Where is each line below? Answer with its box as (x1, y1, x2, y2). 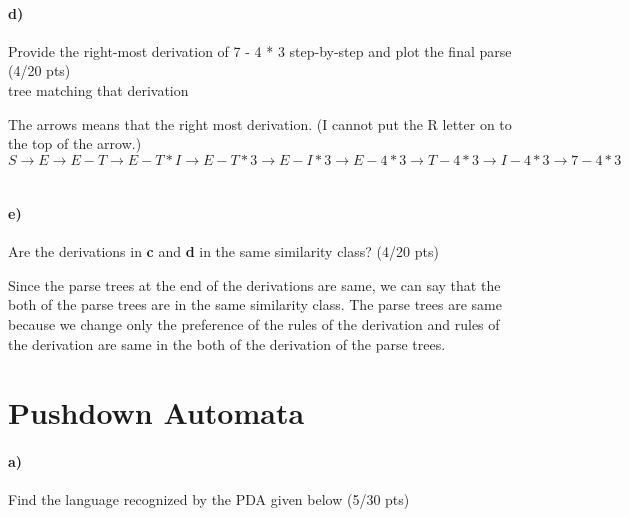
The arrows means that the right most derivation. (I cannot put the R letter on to (8, 113, 512, 134)
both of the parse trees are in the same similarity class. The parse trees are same (8, 294, 502, 315)
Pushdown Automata (8, 392, 305, 433)
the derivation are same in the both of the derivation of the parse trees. (8, 333, 446, 354)
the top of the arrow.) (8, 133, 142, 154)
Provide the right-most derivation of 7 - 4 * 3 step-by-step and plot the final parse (8, 40, 512, 61)
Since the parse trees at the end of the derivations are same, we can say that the (8, 274, 501, 295)
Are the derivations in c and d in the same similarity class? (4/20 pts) (8, 241, 439, 262)
